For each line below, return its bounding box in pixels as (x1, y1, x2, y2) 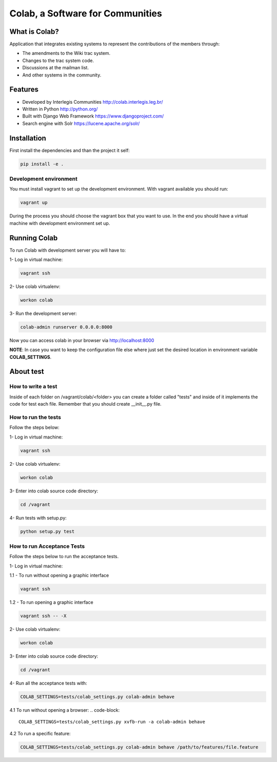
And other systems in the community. (22, 72, 102, 78)
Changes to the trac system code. (22, 57, 94, 64)
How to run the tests (9, 413, 62, 421)
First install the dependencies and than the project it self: (9, 147, 130, 154)
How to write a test (9, 383, 57, 390)
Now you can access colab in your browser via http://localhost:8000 (9, 337, 154, 344)
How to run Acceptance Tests (9, 543, 85, 549)
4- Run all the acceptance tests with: (9, 680, 87, 687)
